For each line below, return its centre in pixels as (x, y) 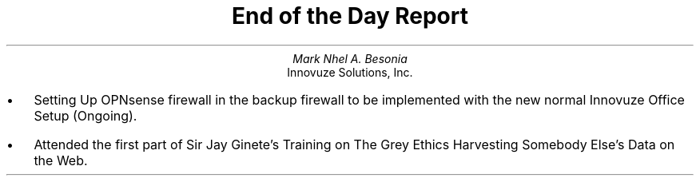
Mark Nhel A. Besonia (350, 58)
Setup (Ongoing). (86, 115)
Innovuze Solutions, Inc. (350, 72)
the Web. (61, 160)
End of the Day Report (350, 16)
